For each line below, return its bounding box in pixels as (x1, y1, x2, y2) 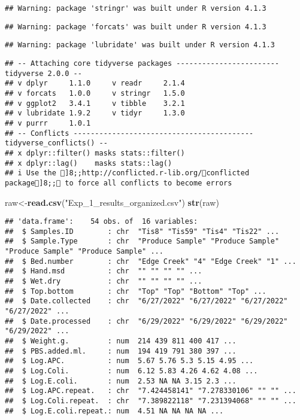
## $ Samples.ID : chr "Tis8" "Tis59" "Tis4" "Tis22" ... (5, 227, 280, 236)
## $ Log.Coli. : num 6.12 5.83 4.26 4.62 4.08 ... (5, 366, 258, 375)
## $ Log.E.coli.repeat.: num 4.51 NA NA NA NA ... (5, 406, 224, 415)
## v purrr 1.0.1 (5, 118, 91, 127)
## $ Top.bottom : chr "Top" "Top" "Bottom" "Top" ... (5, 287, 266, 296)
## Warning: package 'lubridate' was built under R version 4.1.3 (5, 41, 275, 50)
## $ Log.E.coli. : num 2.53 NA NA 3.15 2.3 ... (5, 376, 237, 385)
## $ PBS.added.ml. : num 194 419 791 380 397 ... (5, 346, 237, 355)
